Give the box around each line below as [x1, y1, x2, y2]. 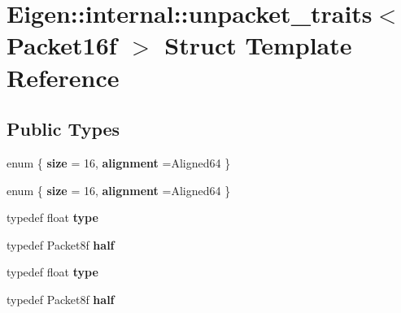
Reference [7, 60, 120, 93]
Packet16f [7, 28, 117, 62]
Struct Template [164, 28, 352, 62]
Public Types [7, 116, 120, 141]
